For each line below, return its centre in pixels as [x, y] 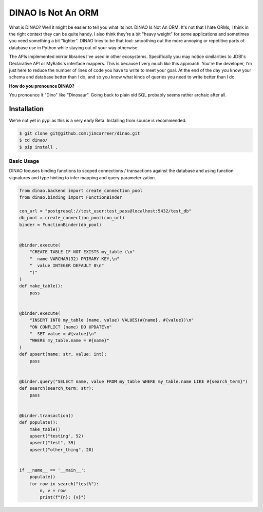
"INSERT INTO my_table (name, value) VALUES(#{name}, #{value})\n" [112, 320]
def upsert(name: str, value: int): [63, 354]
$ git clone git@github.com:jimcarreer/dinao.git [80, 133]
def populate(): [39, 422]
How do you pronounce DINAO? [42, 86]
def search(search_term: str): [57, 388]
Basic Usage [24, 161]
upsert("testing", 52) [56, 436]
